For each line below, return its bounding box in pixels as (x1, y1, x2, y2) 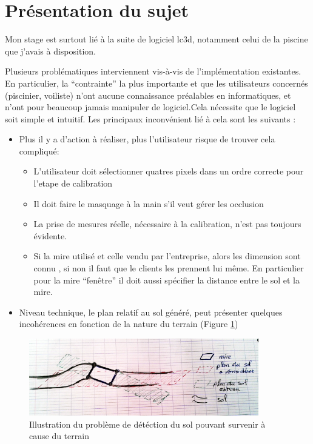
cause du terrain (29, 429, 89, 442)
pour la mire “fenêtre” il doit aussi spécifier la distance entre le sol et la (33, 273, 300, 286)
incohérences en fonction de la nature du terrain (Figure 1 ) (19, 317, 238, 330)
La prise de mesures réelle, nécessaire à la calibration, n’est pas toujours (33, 217, 301, 230)
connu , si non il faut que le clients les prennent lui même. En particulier (33, 262, 304, 274)
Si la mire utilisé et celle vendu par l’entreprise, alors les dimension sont (33, 250, 301, 262)
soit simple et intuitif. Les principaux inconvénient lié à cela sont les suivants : (5, 112, 296, 125)
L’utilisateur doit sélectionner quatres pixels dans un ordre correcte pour (33, 165, 304, 177)
